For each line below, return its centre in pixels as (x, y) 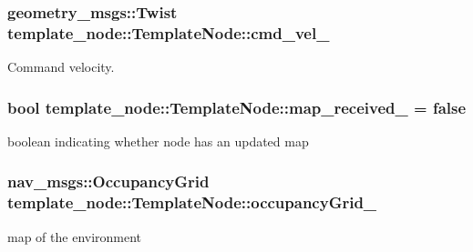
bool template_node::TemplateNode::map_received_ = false (237, 107)
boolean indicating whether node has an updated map (158, 141)
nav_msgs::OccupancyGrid (108, 181)
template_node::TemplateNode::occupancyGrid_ (192, 202)
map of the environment (75, 236)
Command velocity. (61, 67)
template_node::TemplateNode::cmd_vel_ (169, 32)
